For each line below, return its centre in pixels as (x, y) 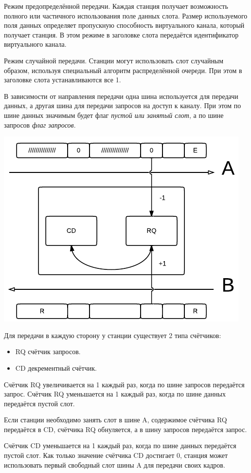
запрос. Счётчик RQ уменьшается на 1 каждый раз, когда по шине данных (115, 394)
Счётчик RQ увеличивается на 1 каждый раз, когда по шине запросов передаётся (124, 384)
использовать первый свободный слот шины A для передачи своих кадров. (115, 464)
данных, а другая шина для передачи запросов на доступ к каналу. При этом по (123, 105)
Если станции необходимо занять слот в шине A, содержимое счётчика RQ (116, 420)
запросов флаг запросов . (40, 124)
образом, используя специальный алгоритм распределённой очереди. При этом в (123, 70)
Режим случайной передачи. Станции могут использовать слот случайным (114, 60)
